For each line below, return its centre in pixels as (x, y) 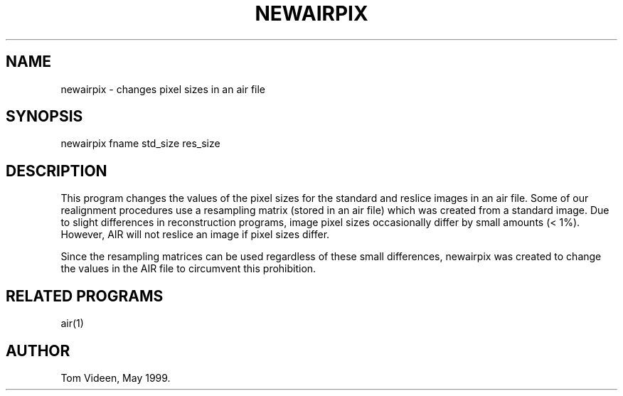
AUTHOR (38, 350)
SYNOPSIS (44, 117)
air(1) (72, 323)
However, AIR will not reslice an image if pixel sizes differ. (195, 235)
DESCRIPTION (57, 171)
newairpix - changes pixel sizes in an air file (163, 89)
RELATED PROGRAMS (85, 296)
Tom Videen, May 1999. (116, 378)
